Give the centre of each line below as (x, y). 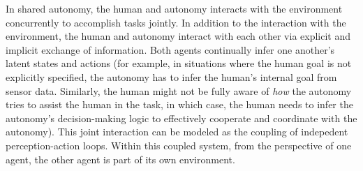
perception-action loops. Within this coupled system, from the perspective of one (179, 145)
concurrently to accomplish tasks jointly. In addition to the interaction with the (176, 22)
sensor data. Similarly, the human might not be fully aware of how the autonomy (179, 90)
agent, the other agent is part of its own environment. (120, 159)
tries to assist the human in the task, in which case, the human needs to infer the (179, 104)
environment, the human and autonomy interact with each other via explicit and (178, 36)
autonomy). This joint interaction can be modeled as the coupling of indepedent (177, 132)
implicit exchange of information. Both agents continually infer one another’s (170, 49)
